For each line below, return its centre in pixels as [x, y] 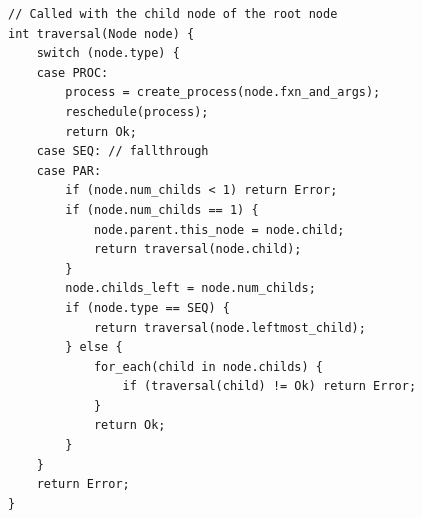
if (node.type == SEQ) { [147, 307]
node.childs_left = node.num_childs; [190, 288]
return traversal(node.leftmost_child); [229, 327]
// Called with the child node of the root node [173, 14]
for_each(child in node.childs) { [208, 366]
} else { [94, 347]
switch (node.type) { [108, 53]
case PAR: [69, 170]
